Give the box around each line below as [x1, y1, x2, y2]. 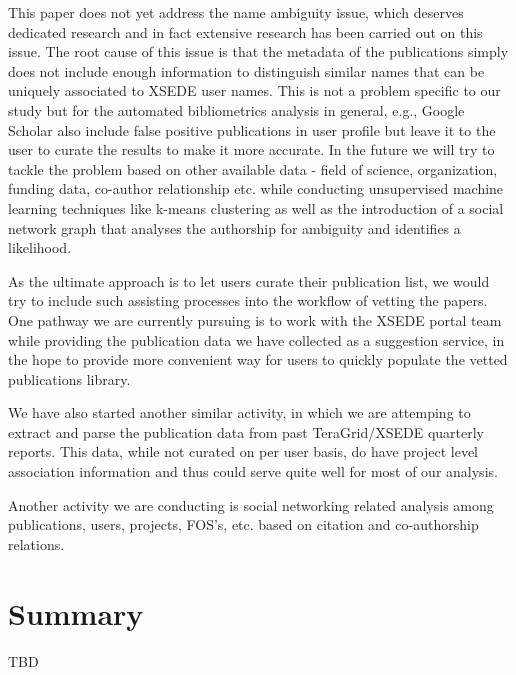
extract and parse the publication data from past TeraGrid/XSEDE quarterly [8, 421, 485, 442]
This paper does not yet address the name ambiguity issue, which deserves [8, 2, 464, 22]
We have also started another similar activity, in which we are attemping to [8, 402, 471, 423]
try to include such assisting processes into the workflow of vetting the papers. [8, 290, 488, 311]
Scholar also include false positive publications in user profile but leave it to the [8, 119, 496, 140]
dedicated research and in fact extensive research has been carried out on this [8, 21, 483, 42]
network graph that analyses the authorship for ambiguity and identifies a [8, 217, 461, 238]
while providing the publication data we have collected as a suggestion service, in [8, 329, 505, 350]
